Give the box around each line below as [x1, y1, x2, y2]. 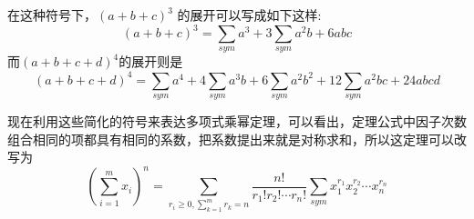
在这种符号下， [7, 5, 97, 24]
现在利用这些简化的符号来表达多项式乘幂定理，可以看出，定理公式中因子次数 [7, 111, 467, 130]
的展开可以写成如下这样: [177, 5, 322, 24]
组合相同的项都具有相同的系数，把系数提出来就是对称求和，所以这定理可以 [7, 129, 454, 148]
